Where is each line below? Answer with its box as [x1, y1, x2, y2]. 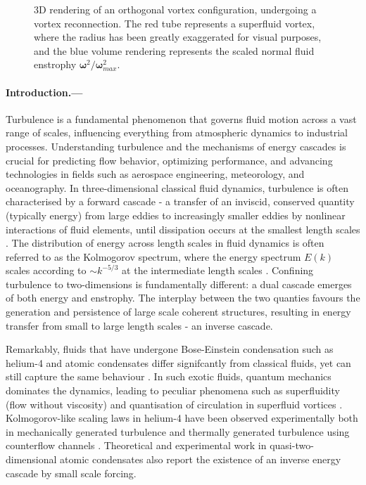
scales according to [6, 263, 87, 278]
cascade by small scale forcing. [6, 465, 137, 480]
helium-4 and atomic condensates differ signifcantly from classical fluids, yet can [6, 355, 351, 370]
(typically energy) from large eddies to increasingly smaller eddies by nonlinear [6, 207, 346, 222]
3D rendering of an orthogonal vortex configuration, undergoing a [34, 2, 317, 16]
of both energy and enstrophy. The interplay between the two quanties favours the [6, 290, 360, 305]
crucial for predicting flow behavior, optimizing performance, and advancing [6, 153, 333, 167]
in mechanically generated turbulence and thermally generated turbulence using [6, 424, 350, 439]
